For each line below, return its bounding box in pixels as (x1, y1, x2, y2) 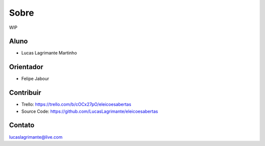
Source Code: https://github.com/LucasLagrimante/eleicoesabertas (21, 108, 158, 114)
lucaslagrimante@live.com (9, 134, 63, 140)
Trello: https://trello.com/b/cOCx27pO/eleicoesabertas (21, 101, 132, 107)
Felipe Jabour (21, 76, 49, 82)
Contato (9, 121, 34, 129)
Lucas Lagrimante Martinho (21, 50, 77, 56)
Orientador (9, 63, 44, 71)
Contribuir (9, 89, 42, 97)
